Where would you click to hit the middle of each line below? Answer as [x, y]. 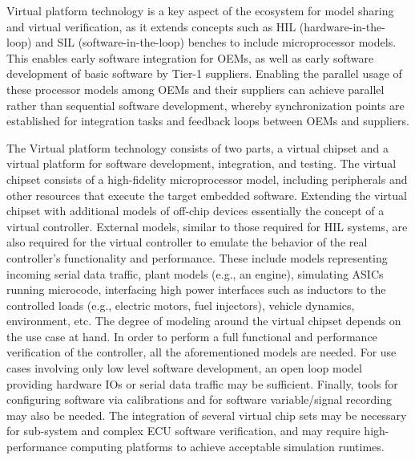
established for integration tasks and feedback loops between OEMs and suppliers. [208, 121]
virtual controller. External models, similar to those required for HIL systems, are [207, 226]
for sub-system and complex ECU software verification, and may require [183, 431]
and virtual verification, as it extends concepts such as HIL [151, 26]
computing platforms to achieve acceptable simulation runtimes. [228, 447]
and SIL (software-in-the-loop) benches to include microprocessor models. [216, 42]
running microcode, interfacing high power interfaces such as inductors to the [196, 289]
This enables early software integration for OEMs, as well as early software [190, 57]
